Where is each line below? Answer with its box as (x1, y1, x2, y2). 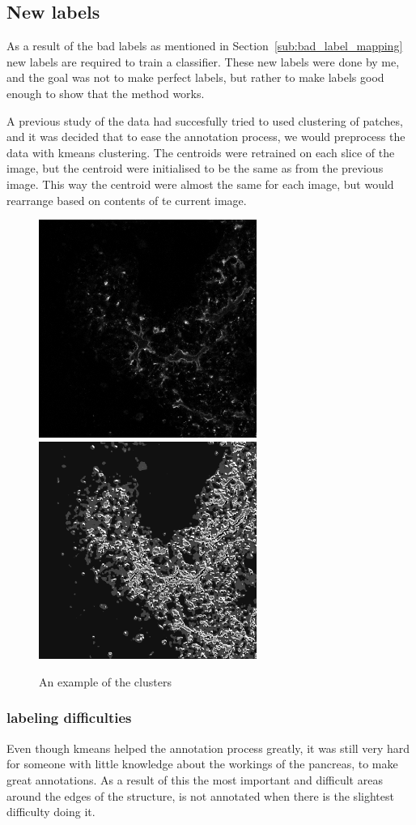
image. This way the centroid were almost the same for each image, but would (6, 175, 394, 192)
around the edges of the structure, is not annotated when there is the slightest (6, 787, 394, 804)
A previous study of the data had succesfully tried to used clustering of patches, (6, 112, 403, 129)
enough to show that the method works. (6, 84, 205, 101)
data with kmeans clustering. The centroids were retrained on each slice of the (6, 143, 395, 160)
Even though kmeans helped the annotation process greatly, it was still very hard (6, 739, 410, 756)
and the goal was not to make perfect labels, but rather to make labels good (6, 69, 384, 86)
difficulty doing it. (6, 803, 96, 820)
